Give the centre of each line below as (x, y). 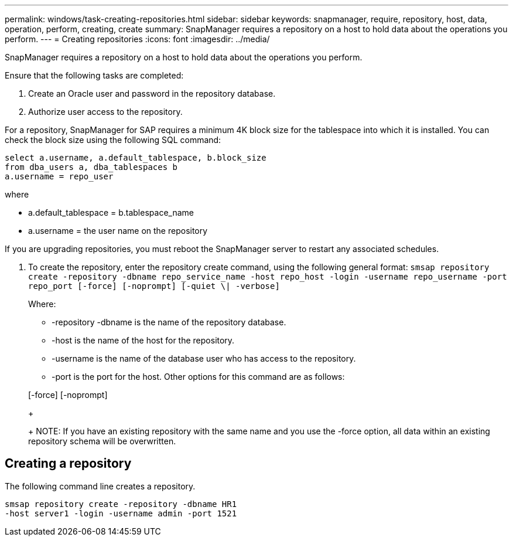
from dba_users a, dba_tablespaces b (91, 167)
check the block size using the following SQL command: (113, 140)
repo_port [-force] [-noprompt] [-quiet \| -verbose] (154, 286)
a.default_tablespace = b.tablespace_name (111, 212)
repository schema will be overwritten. (102, 441)
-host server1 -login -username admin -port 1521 (121, 513)
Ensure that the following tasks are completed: (94, 75)
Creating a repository (68, 464)
